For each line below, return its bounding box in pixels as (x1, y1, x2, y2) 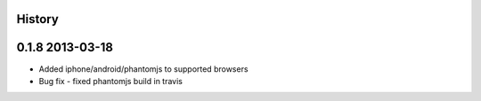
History (16, 12, 60, 27)
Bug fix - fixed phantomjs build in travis (38, 75, 183, 86)
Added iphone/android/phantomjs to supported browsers (38, 63, 249, 74)
